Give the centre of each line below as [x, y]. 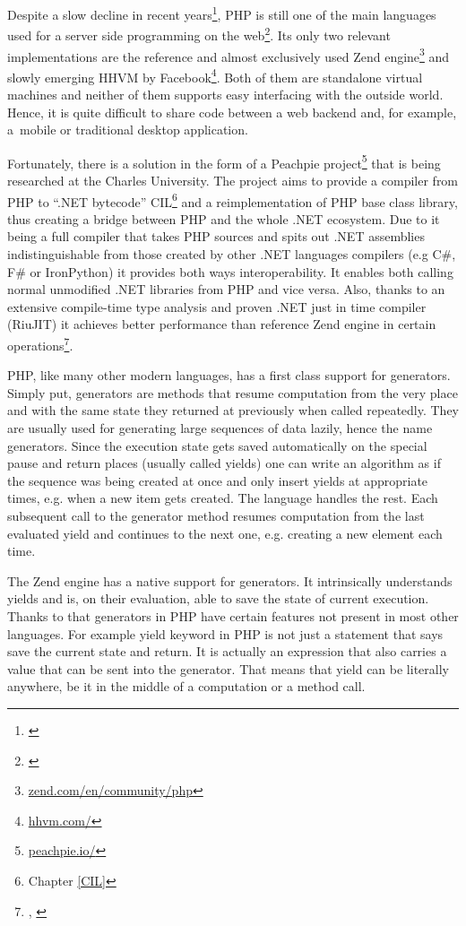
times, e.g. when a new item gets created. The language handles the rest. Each [223, 498]
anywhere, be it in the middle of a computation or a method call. [186, 686]
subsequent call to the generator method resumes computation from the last [216, 516]
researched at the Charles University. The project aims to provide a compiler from [233, 181]
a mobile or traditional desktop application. [128, 130]
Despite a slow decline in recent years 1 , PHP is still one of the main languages [222, 13]
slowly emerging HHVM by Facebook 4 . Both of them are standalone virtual [215, 75]
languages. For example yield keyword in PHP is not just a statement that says [225, 633]
